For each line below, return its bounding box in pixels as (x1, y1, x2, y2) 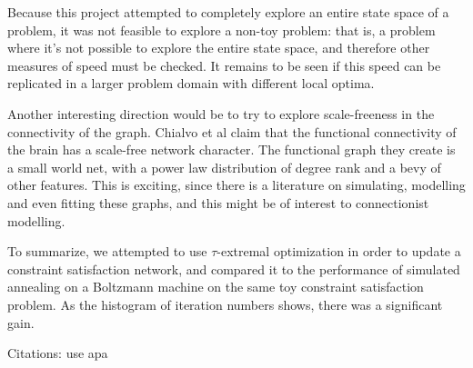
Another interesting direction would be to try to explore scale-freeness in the (7, 104, 435, 123)
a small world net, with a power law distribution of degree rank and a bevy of (7, 157, 441, 176)
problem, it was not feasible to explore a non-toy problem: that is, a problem (7, 20, 436, 39)
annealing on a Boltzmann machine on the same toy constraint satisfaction (7, 277, 424, 296)
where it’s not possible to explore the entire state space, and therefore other (7, 38, 430, 57)
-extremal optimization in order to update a (216, 242, 461, 261)
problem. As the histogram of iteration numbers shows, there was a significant (7, 294, 443, 313)
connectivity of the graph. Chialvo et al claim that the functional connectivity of (7, 122, 457, 141)
